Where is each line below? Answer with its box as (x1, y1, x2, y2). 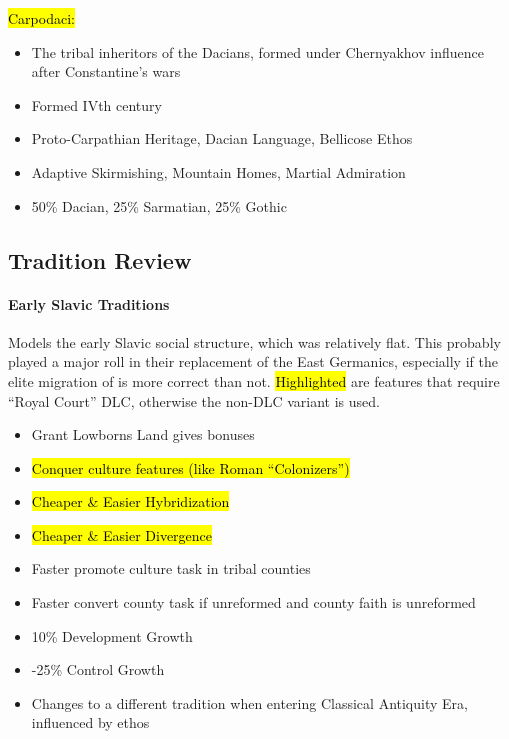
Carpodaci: (8, 8, 75, 28)
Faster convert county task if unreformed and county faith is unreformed (31, 592, 476, 613)
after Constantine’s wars (31, 61, 181, 82)
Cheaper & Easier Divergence (31, 524, 213, 545)
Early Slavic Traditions (8, 293, 170, 314)
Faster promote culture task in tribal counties (31, 558, 311, 579)
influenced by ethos (31, 712, 150, 733)
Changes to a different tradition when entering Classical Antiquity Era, (31, 692, 468, 713)
